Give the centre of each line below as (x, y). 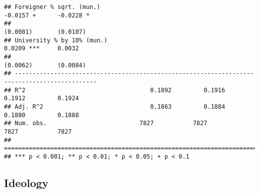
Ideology (26, 182)
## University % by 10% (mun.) (56, 40)
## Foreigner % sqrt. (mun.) (52, 7)
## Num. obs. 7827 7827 (106, 123)
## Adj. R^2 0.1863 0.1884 (115, 106)
